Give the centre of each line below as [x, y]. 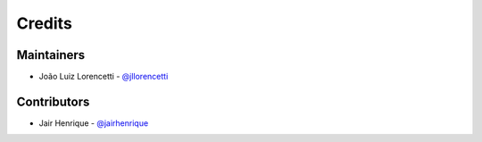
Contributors [53, 101]
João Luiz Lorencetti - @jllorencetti [104, 77]
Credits [45, 23]
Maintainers [51, 55]
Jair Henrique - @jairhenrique [94, 123]
